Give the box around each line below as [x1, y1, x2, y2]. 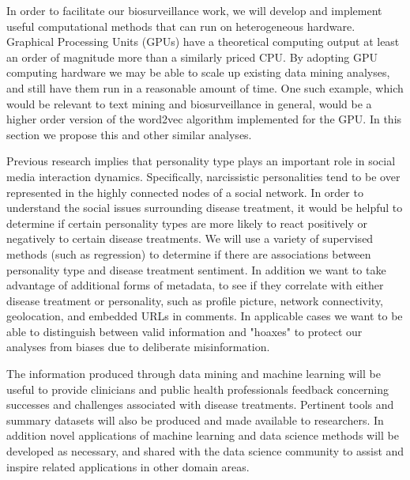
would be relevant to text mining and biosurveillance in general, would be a [6, 95, 372, 111]
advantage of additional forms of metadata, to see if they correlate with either [6, 277, 384, 293]
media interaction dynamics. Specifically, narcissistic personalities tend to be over [6, 168, 401, 184]
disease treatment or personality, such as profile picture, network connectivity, [6, 292, 384, 308]
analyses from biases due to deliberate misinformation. [6, 338, 270, 355]
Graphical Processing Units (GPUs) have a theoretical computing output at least [6, 33, 400, 50]
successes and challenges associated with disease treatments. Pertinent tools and [6, 396, 394, 413]
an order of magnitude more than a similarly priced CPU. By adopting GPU [6, 48, 378, 65]
